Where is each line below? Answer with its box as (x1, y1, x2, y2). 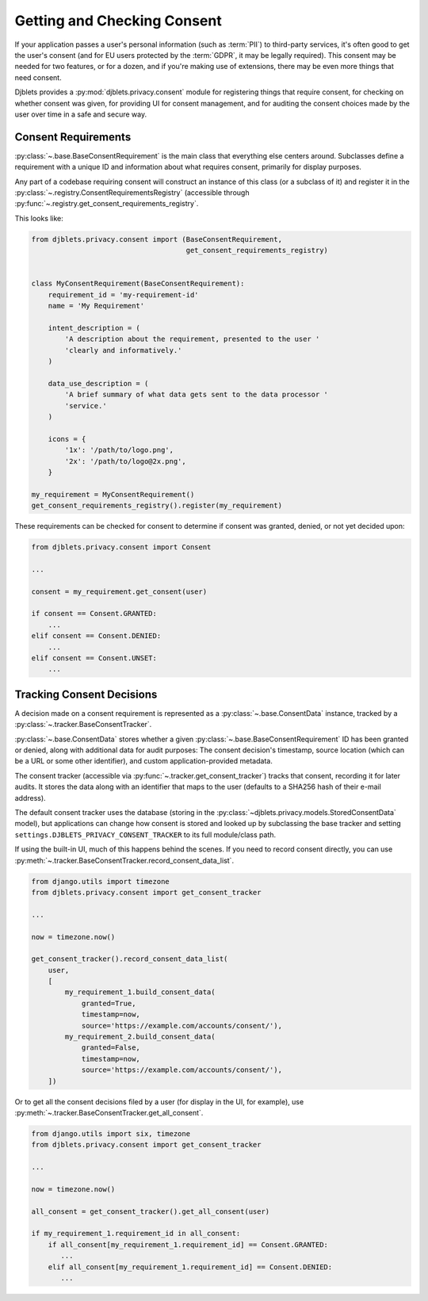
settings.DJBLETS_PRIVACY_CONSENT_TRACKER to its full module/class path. (14, 829, 277, 840)
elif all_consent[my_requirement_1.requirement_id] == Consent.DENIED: (48, 1262, 333, 1272)
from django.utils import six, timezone (31, 1129, 190, 1138)
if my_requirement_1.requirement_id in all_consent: (31, 1229, 241, 1238)
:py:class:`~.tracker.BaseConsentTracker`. (14, 720, 152, 729)
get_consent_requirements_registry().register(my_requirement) (31, 501, 283, 511)
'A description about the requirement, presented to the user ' (64, 335, 320, 344)
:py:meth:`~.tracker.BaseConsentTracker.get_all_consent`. (14, 1108, 204, 1117)
